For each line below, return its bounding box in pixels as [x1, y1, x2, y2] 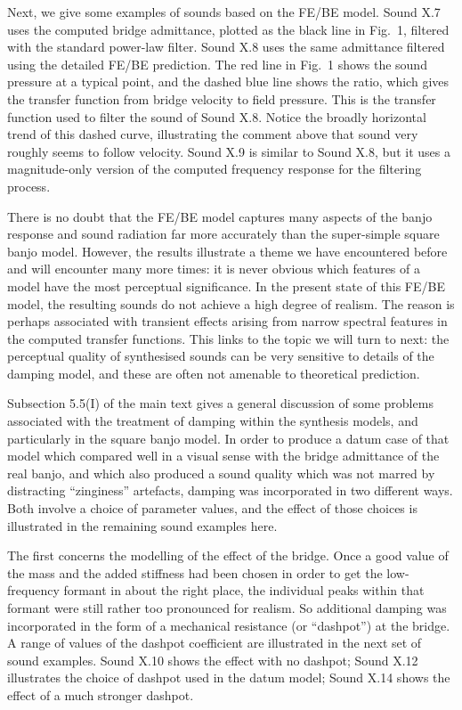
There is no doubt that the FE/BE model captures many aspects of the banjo [7, 207, 433, 225]
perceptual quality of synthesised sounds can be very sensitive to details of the [7, 347, 434, 365]
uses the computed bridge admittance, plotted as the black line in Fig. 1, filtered [7, 20, 450, 38]
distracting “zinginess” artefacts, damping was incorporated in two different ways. [7, 481, 453, 500]
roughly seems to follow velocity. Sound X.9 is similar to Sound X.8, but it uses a [7, 142, 450, 160]
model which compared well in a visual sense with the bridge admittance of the [7, 446, 440, 465]
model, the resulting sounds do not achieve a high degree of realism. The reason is [7, 294, 455, 313]
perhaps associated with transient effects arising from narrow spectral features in [7, 312, 448, 331]
